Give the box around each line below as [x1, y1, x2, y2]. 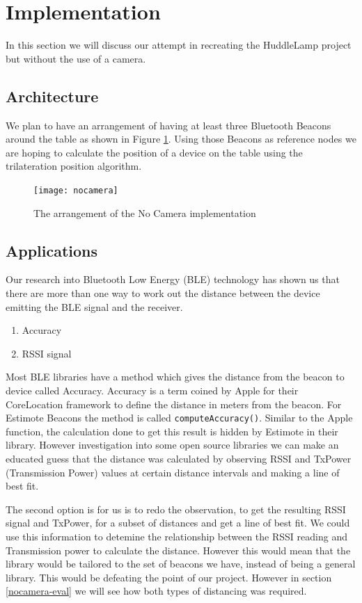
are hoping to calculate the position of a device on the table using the [6, 145, 303, 159]
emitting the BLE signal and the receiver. [6, 299, 183, 314]
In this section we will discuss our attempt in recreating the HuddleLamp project [6, 38, 352, 52]
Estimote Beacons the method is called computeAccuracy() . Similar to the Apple [6, 410, 353, 425]
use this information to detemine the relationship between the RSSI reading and [6, 529, 347, 543]
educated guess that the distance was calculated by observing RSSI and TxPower [6, 451, 352, 465]
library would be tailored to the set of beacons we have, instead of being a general [6, 556, 356, 571]
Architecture [6, 85, 99, 106]
